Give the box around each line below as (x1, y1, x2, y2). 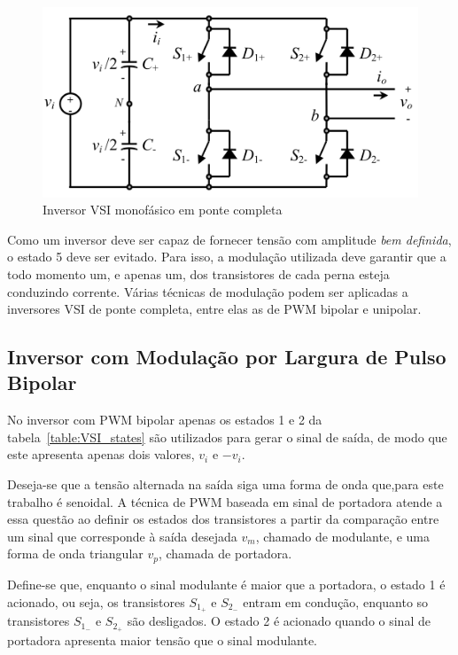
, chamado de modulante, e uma (255, 526, 431, 545)
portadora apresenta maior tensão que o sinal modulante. (7, 631, 318, 650)
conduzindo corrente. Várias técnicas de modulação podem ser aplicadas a (7, 282, 408, 300)
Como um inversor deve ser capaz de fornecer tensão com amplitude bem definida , (7, 230, 452, 248)
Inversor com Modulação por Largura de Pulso (7, 343, 446, 370)
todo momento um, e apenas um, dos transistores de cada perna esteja (7, 264, 390, 283)
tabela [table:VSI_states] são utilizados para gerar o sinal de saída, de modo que (7, 427, 447, 446)
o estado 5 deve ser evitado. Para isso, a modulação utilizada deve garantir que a (7, 247, 446, 266)
